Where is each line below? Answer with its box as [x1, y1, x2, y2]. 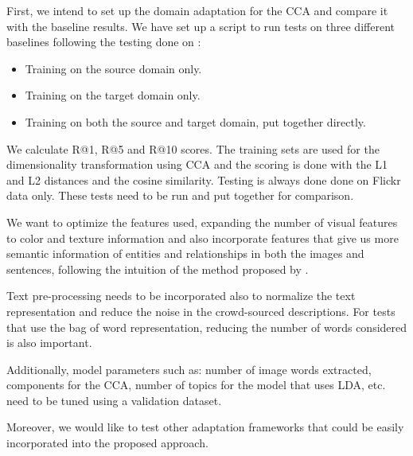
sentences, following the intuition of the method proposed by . [6, 260, 309, 277]
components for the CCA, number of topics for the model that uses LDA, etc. [6, 376, 386, 393]
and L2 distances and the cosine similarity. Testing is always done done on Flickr [6, 171, 401, 188]
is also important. [6, 334, 92, 351]
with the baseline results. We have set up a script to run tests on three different [6, 18, 395, 34]
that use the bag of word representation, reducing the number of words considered [6, 318, 407, 335]
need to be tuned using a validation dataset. [6, 392, 222, 408]
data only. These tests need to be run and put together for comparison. [6, 187, 354, 204]
